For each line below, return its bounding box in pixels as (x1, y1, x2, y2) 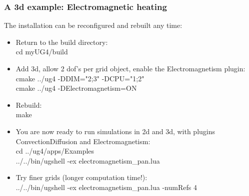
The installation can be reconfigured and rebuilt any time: (4, 20, 182, 30)
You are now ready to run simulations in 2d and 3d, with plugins (15, 126, 215, 136)
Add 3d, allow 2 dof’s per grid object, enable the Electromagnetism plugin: (15, 63, 245, 73)
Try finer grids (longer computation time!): (15, 172, 147, 183)
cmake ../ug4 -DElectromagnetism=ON (15, 83, 137, 93)
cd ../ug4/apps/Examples (15, 146, 94, 156)
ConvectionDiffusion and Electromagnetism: (15, 136, 150, 146)
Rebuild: (15, 99, 42, 110)
